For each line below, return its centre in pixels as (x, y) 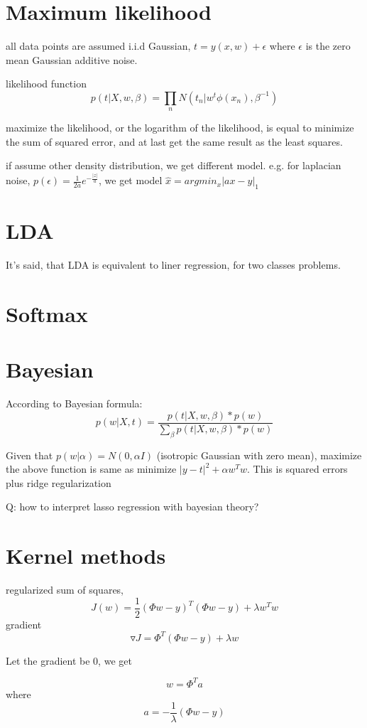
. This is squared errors (297, 469)
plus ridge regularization (59, 482)
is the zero (328, 46)
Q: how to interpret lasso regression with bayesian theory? (132, 507)
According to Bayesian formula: (74, 403)
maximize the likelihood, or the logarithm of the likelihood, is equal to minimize (180, 128)
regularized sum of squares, (65, 590)
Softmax (47, 313)
